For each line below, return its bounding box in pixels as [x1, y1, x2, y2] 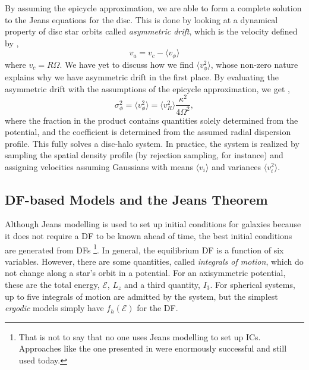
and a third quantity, [124, 278, 200, 291]
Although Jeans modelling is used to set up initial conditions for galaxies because [5, 218, 301, 230]
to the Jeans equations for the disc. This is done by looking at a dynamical [5, 13, 278, 26]
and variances [212, 161, 261, 173]
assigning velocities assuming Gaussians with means [5, 161, 193, 173]
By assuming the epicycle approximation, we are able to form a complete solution [5, 2, 302, 14]
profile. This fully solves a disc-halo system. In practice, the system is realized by [5, 137, 299, 149]
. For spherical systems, [210, 278, 295, 291]
